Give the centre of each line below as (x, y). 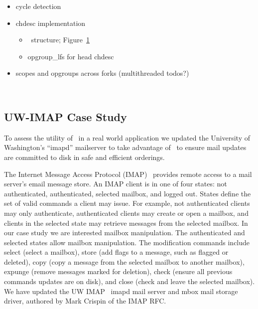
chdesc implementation (51, 23)
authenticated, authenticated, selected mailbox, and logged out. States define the (128, 193)
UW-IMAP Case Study (65, 116)
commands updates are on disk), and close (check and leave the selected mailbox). (129, 281)
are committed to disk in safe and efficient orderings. (84, 157)
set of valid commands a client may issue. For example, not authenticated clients (127, 203)
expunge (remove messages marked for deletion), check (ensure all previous (118, 271)
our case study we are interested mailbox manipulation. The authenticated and (125, 232)
